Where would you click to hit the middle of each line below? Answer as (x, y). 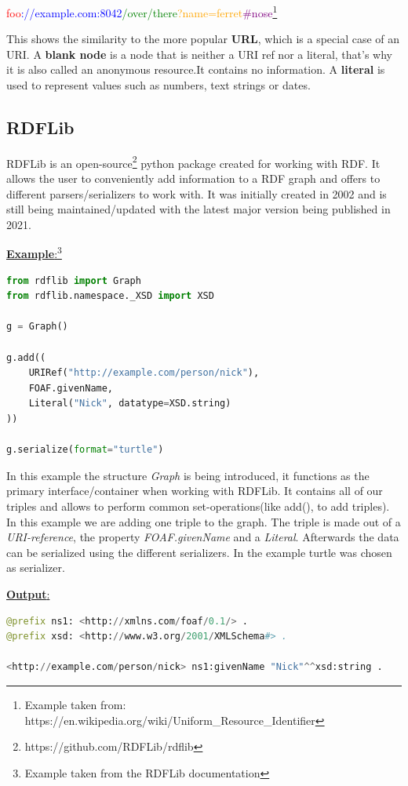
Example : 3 (34, 253)
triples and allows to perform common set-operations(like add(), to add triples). (198, 506)
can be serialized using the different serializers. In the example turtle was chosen (199, 552)
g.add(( (26, 357)
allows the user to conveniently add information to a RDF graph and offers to (193, 178)
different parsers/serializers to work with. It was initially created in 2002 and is (197, 193)
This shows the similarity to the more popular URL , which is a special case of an (203, 39)
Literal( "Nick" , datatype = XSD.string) (130, 404)
